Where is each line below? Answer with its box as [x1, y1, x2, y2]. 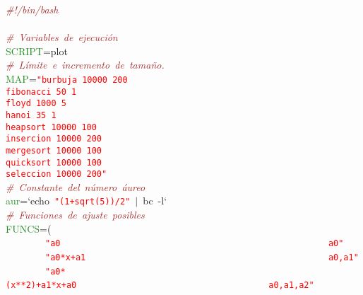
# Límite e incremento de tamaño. [6, 57, 165, 72]
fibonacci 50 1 [6, 86, 77, 97]
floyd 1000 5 [6, 98, 66, 109]
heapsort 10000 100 [6, 122, 97, 132]
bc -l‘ [143, 193, 167, 208]
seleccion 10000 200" [6, 169, 107, 180]
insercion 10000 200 [6, 134, 102, 144]
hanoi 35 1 [6, 110, 56, 120]
